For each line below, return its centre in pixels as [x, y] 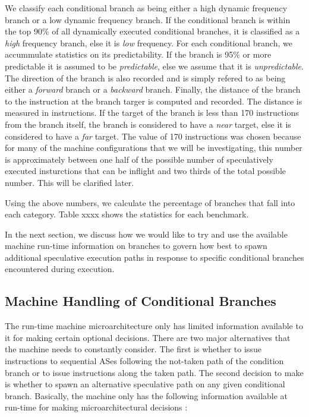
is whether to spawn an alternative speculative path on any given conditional [145, 384]
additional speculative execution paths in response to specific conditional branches [154, 257]
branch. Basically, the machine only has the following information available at [146, 395]
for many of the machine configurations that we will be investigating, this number [154, 148]
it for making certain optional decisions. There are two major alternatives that [148, 337]
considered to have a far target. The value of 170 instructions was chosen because [153, 136]
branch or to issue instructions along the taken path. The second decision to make [154, 372]
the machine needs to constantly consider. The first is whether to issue [133, 349]
